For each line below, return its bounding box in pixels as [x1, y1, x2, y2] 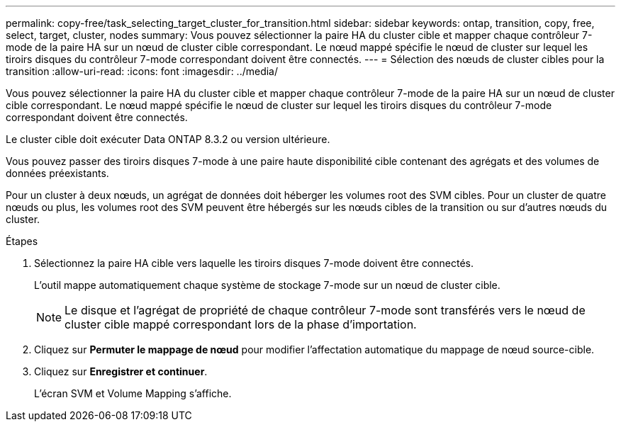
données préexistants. [6, 167, 109, 179]
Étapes [6, 235, 38, 247]
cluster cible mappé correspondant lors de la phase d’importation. [65, 317, 417, 331]
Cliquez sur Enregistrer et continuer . [34, 365, 208, 377]
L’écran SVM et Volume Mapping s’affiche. [34, 387, 232, 399]
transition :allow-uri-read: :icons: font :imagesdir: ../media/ [6, 65, 279, 77]
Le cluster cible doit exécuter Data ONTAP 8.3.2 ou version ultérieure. [6, 133, 330, 145]
